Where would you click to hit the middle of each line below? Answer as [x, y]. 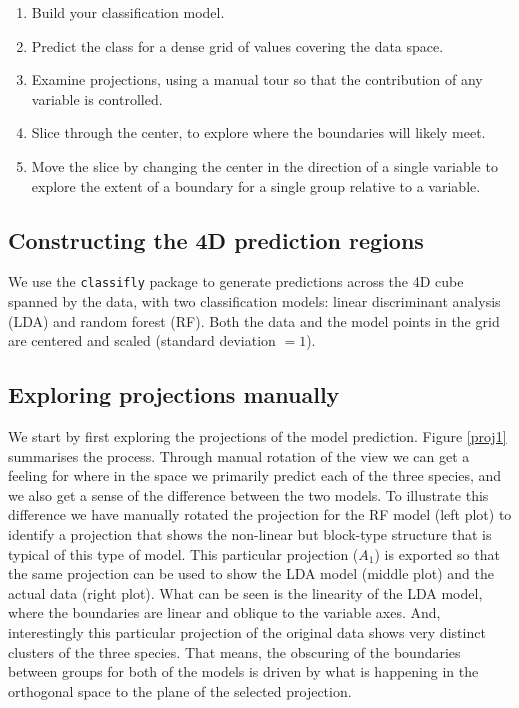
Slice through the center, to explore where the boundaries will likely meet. [258, 132]
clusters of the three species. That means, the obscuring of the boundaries [234, 651]
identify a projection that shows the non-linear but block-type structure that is [250, 533]
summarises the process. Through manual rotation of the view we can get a [239, 455]
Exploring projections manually [174, 394]
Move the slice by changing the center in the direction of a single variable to [264, 165]
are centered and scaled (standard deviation [142, 340]
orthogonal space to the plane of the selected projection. [180, 690]
